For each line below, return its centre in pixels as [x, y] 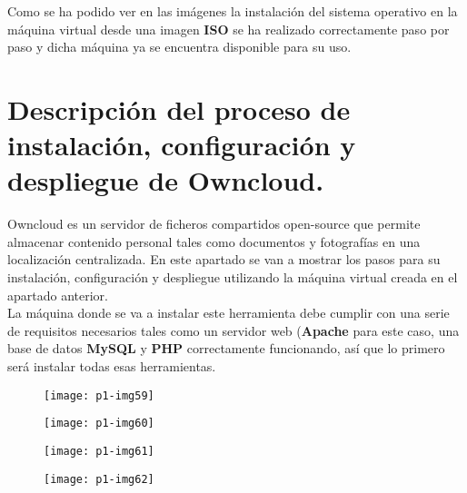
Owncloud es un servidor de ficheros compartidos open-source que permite [214, 224]
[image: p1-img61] [99, 451]
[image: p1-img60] [99, 424]
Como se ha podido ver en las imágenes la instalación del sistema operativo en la [233, 11]
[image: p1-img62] [99, 479]
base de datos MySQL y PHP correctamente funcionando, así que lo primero [226, 348]
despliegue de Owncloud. [166, 180]
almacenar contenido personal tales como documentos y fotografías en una [214, 241]
